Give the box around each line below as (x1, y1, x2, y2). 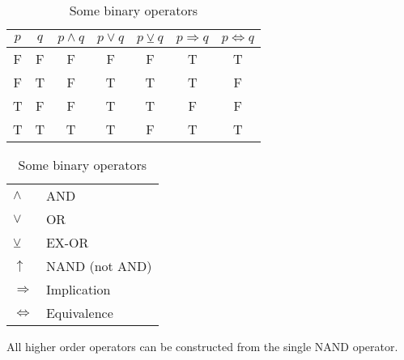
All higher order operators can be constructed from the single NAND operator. (6, 338, 398, 354)
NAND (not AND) (45, 256, 152, 275)
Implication (45, 280, 111, 299)
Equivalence (45, 303, 113, 322)
